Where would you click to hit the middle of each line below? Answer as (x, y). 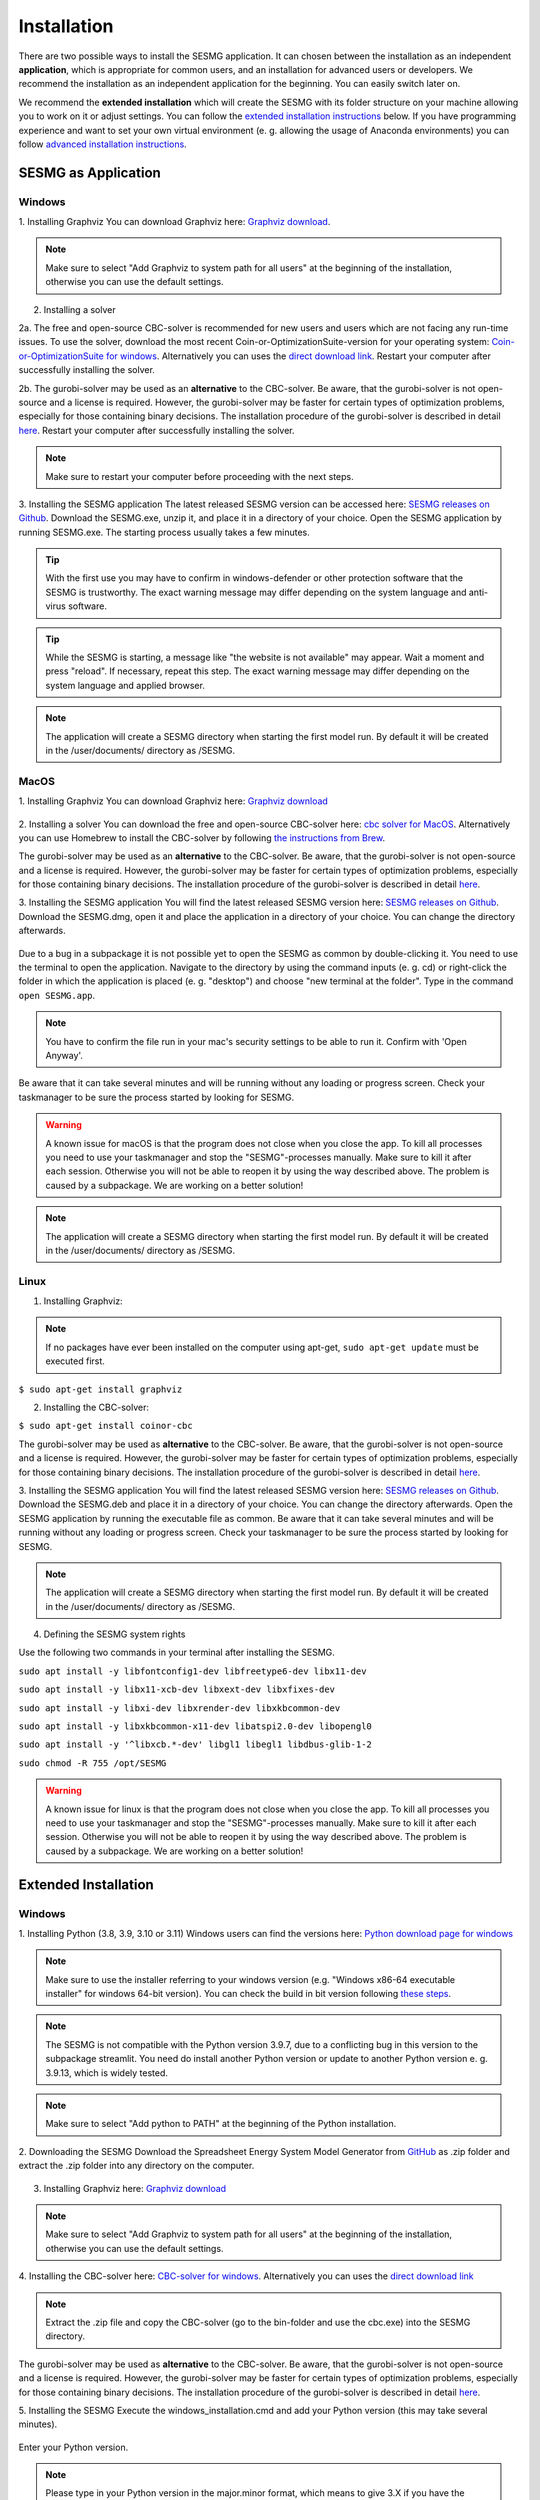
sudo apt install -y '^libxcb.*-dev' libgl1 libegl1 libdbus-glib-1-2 (195, 1744)
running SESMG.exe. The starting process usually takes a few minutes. (164, 532)
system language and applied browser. (125, 685)
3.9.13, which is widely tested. (107, 2072)
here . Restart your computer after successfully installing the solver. (156, 430)
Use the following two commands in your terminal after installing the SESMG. (176, 1652)
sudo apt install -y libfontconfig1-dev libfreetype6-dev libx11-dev (192, 1671)
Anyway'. (64, 1055)
